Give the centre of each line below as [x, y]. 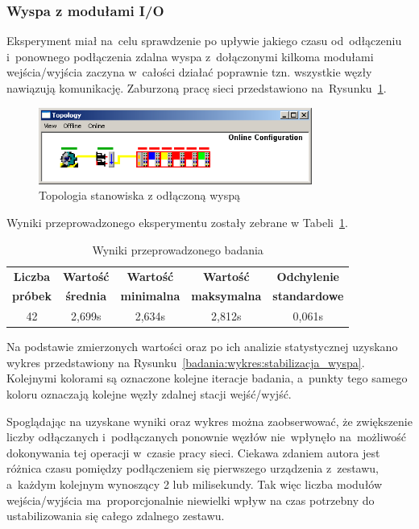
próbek [32, 296]
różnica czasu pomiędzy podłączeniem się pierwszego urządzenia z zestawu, [193, 468]
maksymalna [226, 296]
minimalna [150, 296]
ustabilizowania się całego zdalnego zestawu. [116, 516]
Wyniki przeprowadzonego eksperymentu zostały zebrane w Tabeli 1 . [177, 223]
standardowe [308, 296]
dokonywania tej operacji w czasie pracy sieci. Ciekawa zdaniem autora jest [193, 452]
